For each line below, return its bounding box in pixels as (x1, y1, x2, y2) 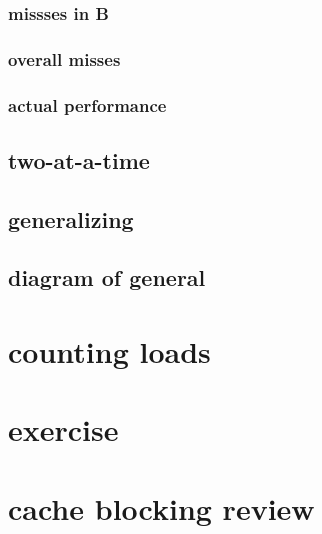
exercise (8, 409, 119, 450)
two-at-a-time (8, 144, 150, 175)
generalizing (8, 203, 134, 234)
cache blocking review (8, 487, 315, 528)
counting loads (8, 331, 211, 372)
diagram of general (8, 262, 206, 293)
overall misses (8, 46, 121, 71)
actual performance (8, 92, 167, 117)
